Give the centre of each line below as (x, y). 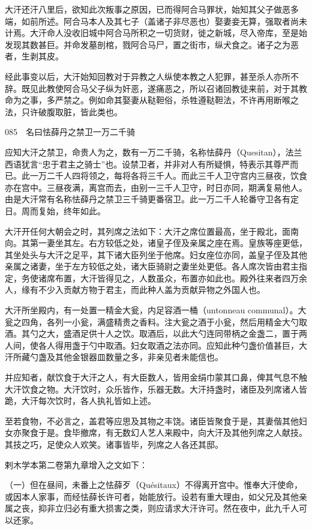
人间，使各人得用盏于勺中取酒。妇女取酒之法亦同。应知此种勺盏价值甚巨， (152, 345)
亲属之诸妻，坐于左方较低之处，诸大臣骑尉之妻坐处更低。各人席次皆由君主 (152, 266)
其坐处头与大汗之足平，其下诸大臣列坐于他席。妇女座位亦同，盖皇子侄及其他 (156, 254)
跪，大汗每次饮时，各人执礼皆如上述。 (80, 401)
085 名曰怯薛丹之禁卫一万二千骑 (70, 132)
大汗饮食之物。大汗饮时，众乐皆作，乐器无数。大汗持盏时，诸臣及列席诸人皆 (156, 389)
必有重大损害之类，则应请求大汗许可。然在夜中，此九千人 (185, 508)
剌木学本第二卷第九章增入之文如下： (76, 464)
